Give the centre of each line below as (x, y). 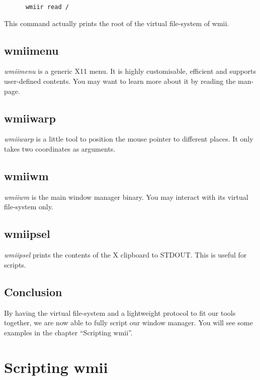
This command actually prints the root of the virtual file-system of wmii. (117, 23)
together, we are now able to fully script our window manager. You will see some (128, 323)
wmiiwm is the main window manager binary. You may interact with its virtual (126, 197)
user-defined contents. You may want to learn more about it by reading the (120, 81)
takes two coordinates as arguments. (60, 149)
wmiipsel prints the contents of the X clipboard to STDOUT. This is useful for (125, 255)
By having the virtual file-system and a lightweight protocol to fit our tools (120, 312)
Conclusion (33, 291)
